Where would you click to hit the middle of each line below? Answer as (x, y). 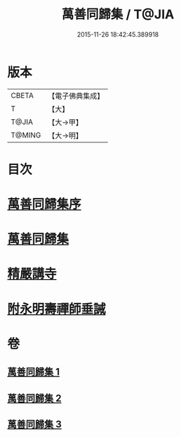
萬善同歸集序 (45, 204)
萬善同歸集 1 (34, 372)
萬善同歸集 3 (34, 424)
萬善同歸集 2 (34, 398)
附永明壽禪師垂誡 (57, 309)
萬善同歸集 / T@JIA (118, 14)
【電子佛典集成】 (76, 96)
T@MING (26, 135)
